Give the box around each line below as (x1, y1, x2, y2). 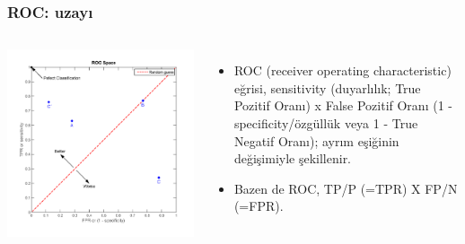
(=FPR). (233, 196, 284, 215)
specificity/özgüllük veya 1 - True (233, 114, 418, 132)
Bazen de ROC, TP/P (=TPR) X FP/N (233, 179, 458, 197)
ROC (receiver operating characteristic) (233, 61, 452, 80)
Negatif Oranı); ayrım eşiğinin (233, 131, 399, 150)
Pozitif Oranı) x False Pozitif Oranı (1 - (233, 96, 452, 115)
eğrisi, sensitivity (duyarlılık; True (233, 78, 421, 97)
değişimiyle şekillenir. (233, 149, 352, 168)
